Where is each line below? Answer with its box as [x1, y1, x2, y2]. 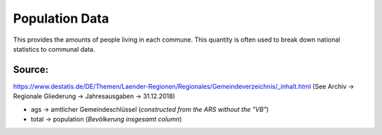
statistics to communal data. [13, 45, 95, 53]
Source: [13, 64, 49, 76]
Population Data [13, 11, 110, 26]
